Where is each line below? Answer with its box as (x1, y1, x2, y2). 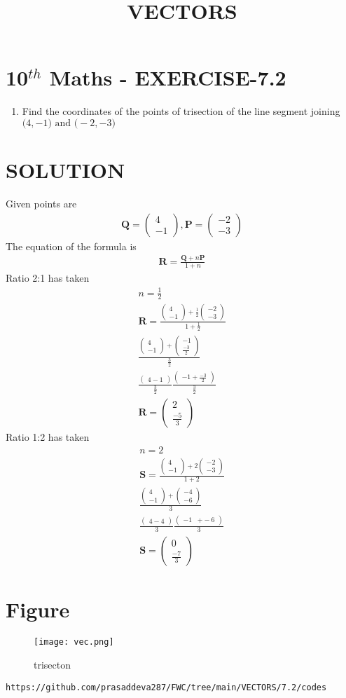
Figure (6, 595, 70, 624)
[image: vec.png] (34, 637, 114, 648)
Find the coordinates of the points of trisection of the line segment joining (22, 104, 340, 118)
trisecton (34, 657, 71, 672)
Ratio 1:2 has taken (6, 430, 90, 444)
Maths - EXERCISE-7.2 (49, 63, 286, 92)
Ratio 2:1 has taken (6, 271, 90, 285)
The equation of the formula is (6, 238, 137, 253)
